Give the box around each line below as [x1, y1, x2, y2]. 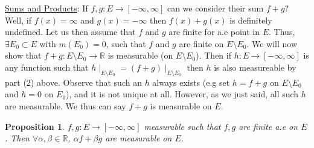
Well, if [5, 13, 31, 26]
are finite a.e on [239, 120, 298, 132]
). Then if [196, 49, 231, 62]
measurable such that [144, 120, 221, 132]
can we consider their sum [167, 2, 264, 14]
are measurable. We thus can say [5, 99, 126, 112]
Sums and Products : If [5, 2, 88, 14]
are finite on [179, 37, 224, 50]
